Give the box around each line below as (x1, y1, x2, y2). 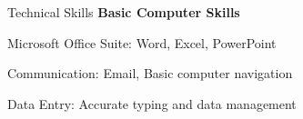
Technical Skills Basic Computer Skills (7, 3, 240, 21)
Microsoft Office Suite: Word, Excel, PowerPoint (7, 33, 277, 52)
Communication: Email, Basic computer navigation (7, 64, 293, 83)
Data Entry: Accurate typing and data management (7, 94, 297, 113)
